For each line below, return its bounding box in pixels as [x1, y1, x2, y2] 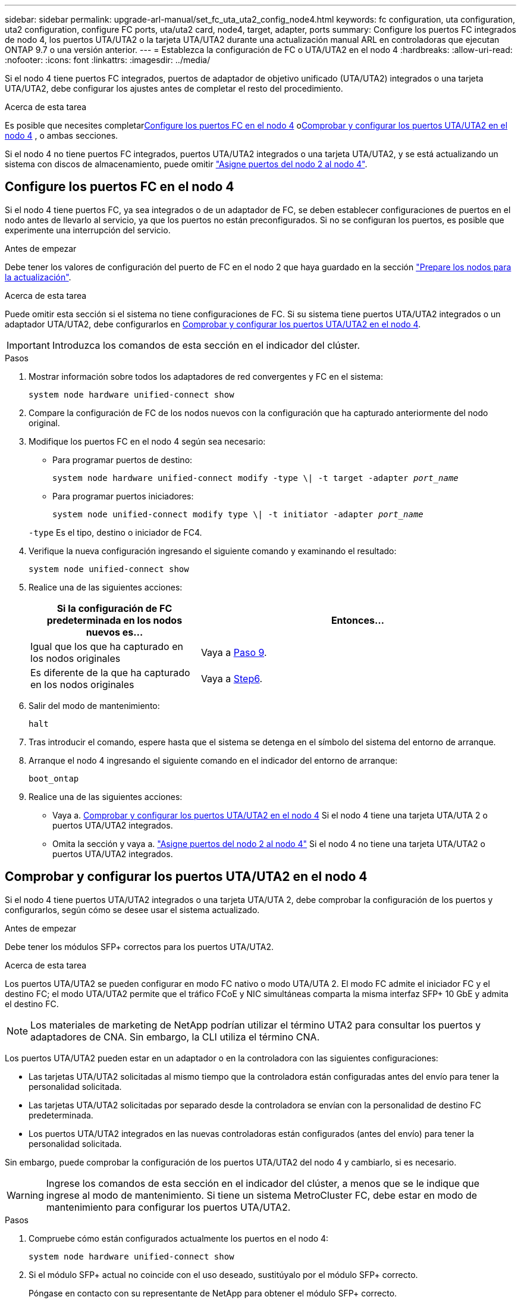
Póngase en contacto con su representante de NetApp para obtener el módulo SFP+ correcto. [29, 1287, 397, 1298]
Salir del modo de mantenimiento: [29, 700, 160, 711]
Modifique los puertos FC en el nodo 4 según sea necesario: [29, 436, 266, 446]
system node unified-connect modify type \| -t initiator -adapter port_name [52, 509, 423, 519]
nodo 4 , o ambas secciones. [5, 130, 118, 140]
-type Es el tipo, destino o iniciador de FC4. [29, 527, 202, 537]
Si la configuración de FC [57, 602, 172, 614]
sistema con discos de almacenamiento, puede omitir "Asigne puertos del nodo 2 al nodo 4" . [5, 159, 368, 169]
